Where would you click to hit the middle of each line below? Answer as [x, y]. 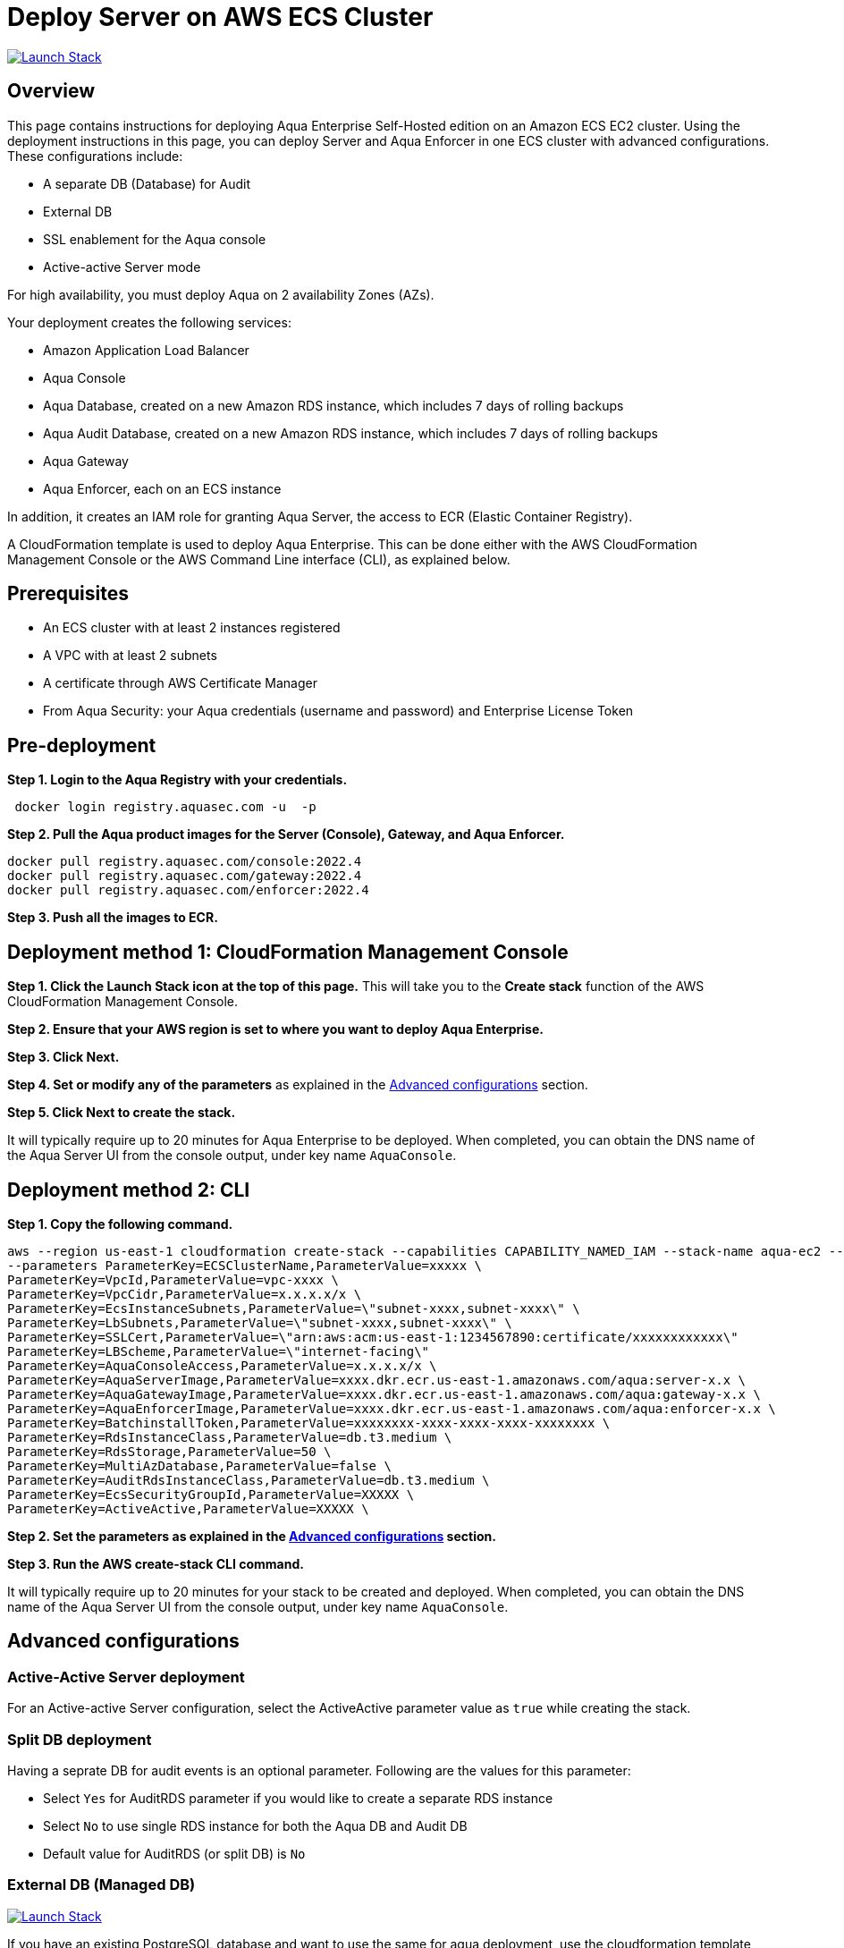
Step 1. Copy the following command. [120, 1224]
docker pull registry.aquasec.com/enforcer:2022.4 [188, 890]
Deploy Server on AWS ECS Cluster [220, 17]
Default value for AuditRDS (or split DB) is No [174, 1853]
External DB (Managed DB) [101, 1885]
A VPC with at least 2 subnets [130, 656]
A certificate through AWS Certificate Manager [180, 683]
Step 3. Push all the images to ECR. [113, 918]
